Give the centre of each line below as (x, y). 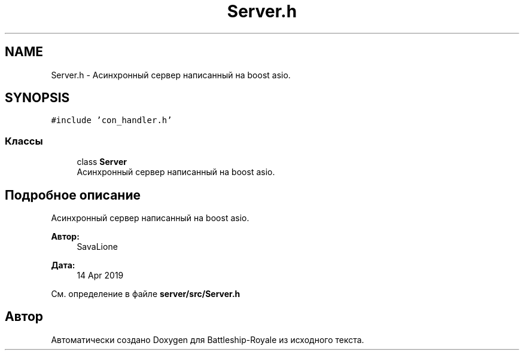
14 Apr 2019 (100, 276)
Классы (24, 141)
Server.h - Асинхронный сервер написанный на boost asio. (171, 75)
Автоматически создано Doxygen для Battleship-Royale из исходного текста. (208, 339)
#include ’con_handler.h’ (112, 120)
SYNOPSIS (37, 98)
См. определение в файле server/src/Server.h (146, 294)
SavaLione (97, 247)
